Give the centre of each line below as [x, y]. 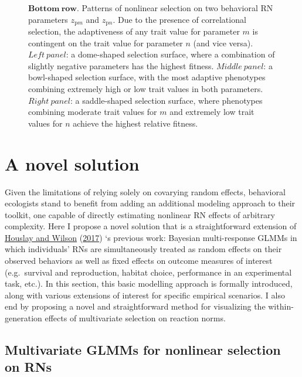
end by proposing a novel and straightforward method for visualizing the [135, 306]
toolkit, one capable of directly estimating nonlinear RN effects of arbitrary [140, 214]
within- [281, 306]
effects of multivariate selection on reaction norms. [135, 318]
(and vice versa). [223, 43]
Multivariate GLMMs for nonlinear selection [143, 350]
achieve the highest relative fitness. [135, 123]
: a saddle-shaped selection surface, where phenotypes [166, 100]
